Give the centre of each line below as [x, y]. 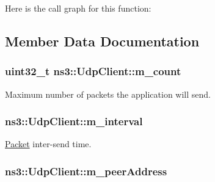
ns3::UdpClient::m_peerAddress [86, 171]
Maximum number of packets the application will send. [108, 94]
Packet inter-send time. [48, 144]
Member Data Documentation [102, 41]
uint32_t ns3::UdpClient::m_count [93, 71]
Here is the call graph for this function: [78, 8]
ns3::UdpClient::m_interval [74, 121]
